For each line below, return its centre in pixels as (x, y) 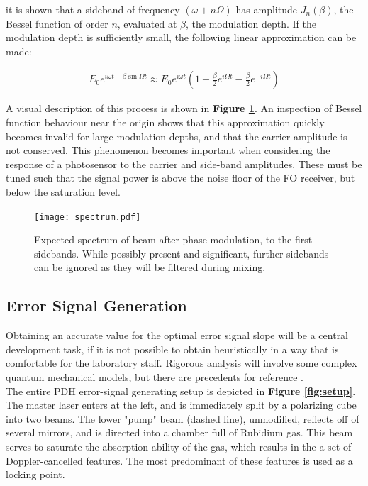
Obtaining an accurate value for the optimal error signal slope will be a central (177, 335)
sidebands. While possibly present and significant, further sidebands (182, 253)
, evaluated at (147, 23)
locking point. (35, 474)
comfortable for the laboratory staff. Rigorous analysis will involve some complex (182, 363)
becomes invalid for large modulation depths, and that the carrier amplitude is (177, 136)
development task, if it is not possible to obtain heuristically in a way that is (172, 349)
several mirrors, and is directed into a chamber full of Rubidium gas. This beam (179, 432)
